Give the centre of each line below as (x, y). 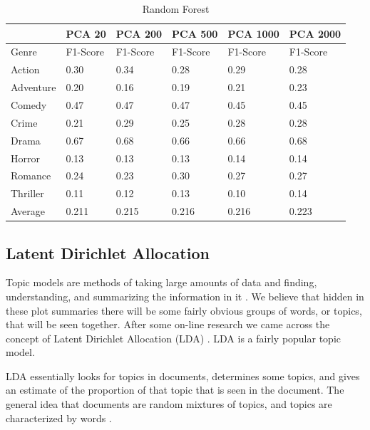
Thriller (27, 193)
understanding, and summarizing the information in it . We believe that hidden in (185, 296)
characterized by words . (59, 418)
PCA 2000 (315, 33)
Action (25, 69)
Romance (31, 175)
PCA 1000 (253, 33)
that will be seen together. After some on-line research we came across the (168, 324)
